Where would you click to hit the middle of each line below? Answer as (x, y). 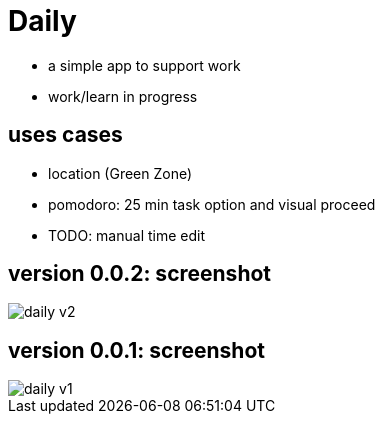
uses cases (65, 135)
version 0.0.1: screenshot (136, 350)
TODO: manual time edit (127, 235)
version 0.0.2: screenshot (140, 274)
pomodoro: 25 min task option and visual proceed (212, 204)
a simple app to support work (144, 65)
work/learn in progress (123, 96)
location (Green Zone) (120, 173)
